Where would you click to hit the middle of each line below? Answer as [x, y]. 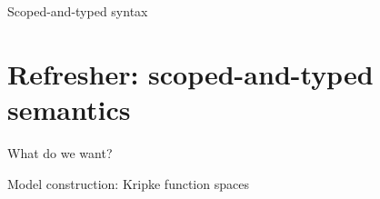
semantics [69, 109]
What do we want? [60, 152]
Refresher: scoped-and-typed [190, 73]
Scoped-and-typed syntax [78, 11]
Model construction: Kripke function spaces [128, 183]
